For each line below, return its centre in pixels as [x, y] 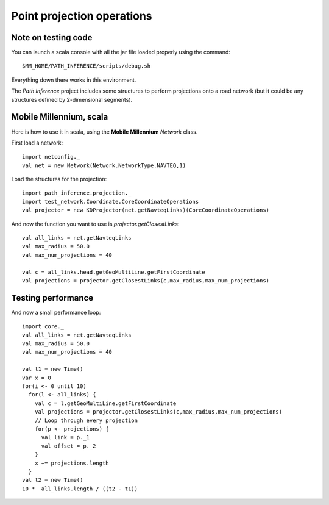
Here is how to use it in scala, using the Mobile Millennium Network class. [104, 132]
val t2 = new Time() [53, 480]
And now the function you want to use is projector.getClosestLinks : [95, 224]
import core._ [43, 327]
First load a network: [37, 143]
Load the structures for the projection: [59, 179]
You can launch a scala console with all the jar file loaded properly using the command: [121, 52]
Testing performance [52, 298]
